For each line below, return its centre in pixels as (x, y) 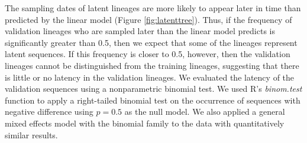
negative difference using (49, 112)
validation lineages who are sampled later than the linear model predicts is (140, 31)
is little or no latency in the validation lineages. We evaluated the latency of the (150, 77)
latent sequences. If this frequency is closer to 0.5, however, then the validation (148, 54)
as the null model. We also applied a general (205, 112)
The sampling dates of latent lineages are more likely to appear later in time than (153, 8)
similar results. (31, 134)
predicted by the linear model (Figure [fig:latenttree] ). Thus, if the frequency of (148, 19)
